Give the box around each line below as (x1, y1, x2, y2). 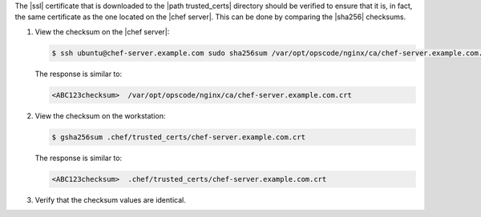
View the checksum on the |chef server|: (34, 26, 170, 36)
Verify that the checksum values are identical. (34, 195, 186, 204)
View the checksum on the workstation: (34, 111, 166, 120)
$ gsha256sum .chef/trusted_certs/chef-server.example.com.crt (51, 132, 306, 142)
